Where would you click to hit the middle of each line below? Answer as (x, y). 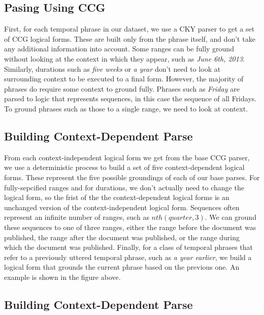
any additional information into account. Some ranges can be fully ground (119, 49)
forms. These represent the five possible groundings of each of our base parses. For (132, 177)
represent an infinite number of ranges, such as (77, 217)
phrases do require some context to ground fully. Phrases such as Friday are (122, 88)
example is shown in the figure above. (62, 277)
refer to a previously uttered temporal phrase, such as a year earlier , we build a (128, 257)
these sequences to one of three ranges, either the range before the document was (130, 227)
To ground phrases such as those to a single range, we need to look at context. (126, 108)
